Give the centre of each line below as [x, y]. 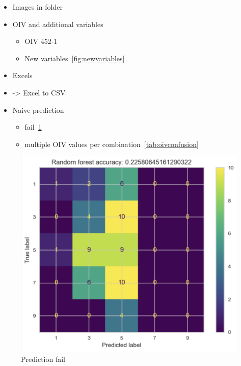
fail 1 [33, 127]
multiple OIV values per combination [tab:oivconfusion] [112, 144]
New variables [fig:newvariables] [75, 58]
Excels [22, 75]
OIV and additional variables [58, 24]
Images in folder [37, 7]
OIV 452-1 [41, 41]
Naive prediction [38, 109]
